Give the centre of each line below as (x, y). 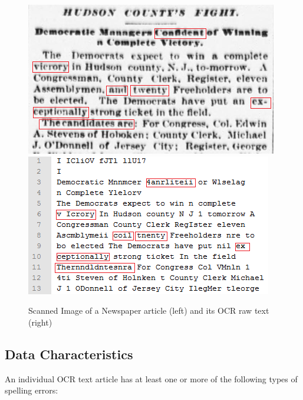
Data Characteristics (69, 354)
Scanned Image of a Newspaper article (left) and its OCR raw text (149, 310)
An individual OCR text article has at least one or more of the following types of (151, 378)
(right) (40, 322)
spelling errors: (32, 390)
